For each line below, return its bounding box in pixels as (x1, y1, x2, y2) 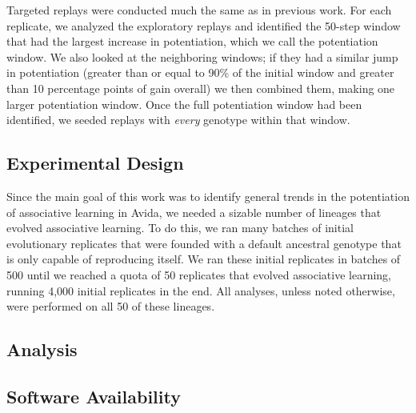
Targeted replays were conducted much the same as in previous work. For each (6, 2, 392, 18)
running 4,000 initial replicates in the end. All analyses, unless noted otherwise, (6, 282, 395, 299)
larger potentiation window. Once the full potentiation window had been (6, 95, 362, 112)
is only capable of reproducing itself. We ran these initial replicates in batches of (6, 251, 401, 267)
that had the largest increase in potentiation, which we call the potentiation (6, 33, 378, 50)
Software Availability (6, 383, 181, 408)
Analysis (6, 337, 78, 362)
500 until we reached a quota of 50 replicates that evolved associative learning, (6, 266, 391, 283)
